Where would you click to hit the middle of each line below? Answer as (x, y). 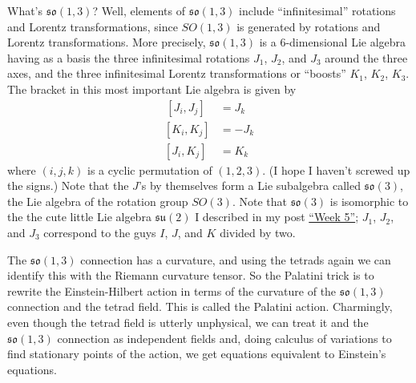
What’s (25, 10)
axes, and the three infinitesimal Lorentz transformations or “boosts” (177, 73)
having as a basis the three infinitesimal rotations (129, 57)
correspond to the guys (100, 233)
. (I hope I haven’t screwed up (336, 169)
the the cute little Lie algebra (79, 217)
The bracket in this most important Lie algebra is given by (152, 89)
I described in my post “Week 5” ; (277, 217)
